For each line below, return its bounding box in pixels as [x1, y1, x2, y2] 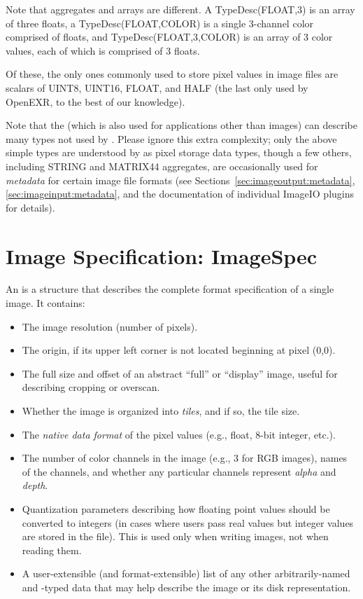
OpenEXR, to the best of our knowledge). [6, 94, 185, 109]
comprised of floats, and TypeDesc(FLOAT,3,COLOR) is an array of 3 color [6, 29, 333, 44]
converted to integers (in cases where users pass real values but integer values [22, 515, 354, 530]
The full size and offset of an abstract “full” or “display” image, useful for [22, 366, 338, 380]
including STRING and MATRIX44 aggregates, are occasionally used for [6, 158, 318, 173]
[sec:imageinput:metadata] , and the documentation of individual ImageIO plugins [6, 186, 354, 201]
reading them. [22, 542, 82, 557]
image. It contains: [6, 296, 85, 310]
